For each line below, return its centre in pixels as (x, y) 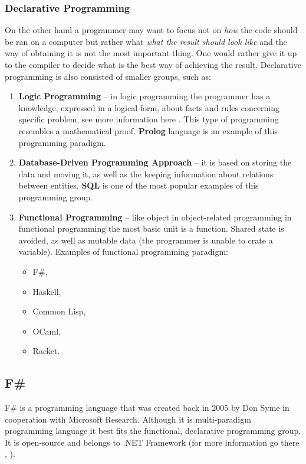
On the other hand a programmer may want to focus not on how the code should (151, 30)
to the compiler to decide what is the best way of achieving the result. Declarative (153, 64)
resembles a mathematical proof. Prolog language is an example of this (148, 130)
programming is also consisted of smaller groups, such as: (108, 76)
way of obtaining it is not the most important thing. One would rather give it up (151, 53)
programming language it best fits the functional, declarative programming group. (153, 431)
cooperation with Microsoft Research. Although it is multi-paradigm (128, 419)
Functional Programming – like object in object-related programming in (155, 217)
